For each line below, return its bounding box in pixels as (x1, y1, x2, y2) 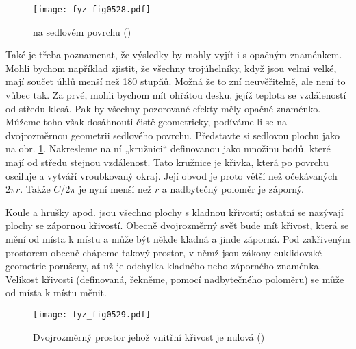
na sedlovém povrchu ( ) (33, 24, 131, 38)
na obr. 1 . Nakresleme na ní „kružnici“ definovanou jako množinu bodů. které (5, 141, 331, 156)
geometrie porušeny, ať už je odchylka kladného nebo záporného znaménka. (5, 258, 322, 273)
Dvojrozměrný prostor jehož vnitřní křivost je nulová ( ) (33, 329, 265, 344)
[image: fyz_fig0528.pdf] (33, 5, 151, 14)
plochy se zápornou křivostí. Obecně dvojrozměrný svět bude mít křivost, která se (5, 218, 349, 232)
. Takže (20, 182, 51, 196)
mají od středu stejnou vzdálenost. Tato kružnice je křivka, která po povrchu (5, 155, 329, 169)
